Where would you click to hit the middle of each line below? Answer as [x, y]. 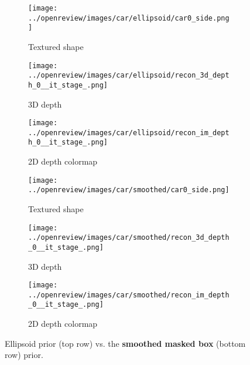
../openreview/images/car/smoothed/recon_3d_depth [129, 238]
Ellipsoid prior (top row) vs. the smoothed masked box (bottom [125, 343]
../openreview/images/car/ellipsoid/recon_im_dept [129, 133]
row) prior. [24, 355]
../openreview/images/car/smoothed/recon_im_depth [129, 295]
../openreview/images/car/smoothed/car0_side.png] [129, 190]
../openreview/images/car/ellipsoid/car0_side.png [129, 18]
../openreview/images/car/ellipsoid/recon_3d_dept [129, 76]
